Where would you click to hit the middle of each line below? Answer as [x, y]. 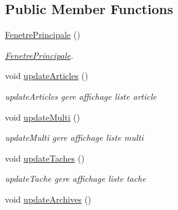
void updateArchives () [48, 199]
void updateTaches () [45, 158]
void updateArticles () [47, 76]
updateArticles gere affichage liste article [81, 96]
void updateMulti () [43, 117]
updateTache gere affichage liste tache [75, 178]
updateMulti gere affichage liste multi [74, 137]
